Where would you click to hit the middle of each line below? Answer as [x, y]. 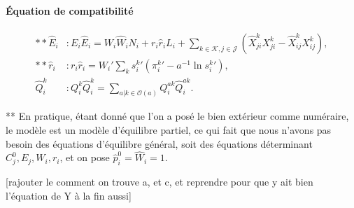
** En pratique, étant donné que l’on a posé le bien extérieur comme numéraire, [177, 116]
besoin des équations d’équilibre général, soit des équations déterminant [159, 143]
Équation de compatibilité [70, 10]
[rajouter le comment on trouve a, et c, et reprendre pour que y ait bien [160, 182]
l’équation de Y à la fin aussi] [69, 195]
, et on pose [85, 157]
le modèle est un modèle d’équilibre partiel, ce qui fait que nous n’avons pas [169, 130]
